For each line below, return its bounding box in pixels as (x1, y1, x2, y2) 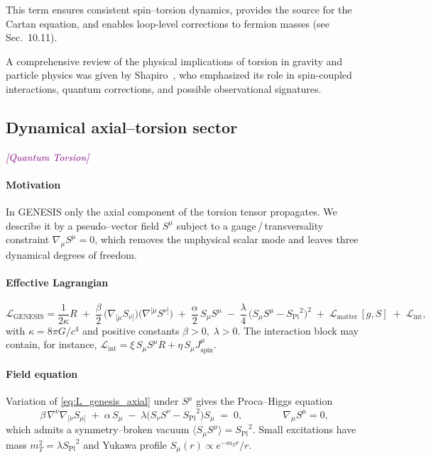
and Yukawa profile (83, 437, 168, 452)
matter (337, 313, 358, 321)
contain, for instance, (6, 337, 97, 352)
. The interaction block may (237, 323, 359, 337)
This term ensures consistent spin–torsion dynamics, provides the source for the (6, 2, 352, 16)
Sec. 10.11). (6, 30, 58, 45)
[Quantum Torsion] (6, 149, 89, 164)
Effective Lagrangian (6, 275, 109, 290)
